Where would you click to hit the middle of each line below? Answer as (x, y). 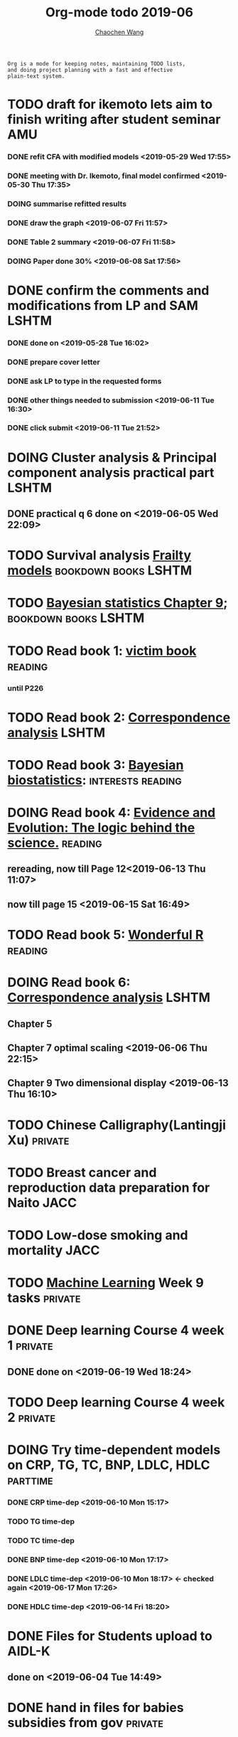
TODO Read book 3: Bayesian (96, 765)
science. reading (55, 843)
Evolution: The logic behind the (101, 828)
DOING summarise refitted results (67, 203)
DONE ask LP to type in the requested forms (85, 381)
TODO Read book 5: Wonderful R (106, 935)
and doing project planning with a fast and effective (90, 70)
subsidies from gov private (85, 1723)
